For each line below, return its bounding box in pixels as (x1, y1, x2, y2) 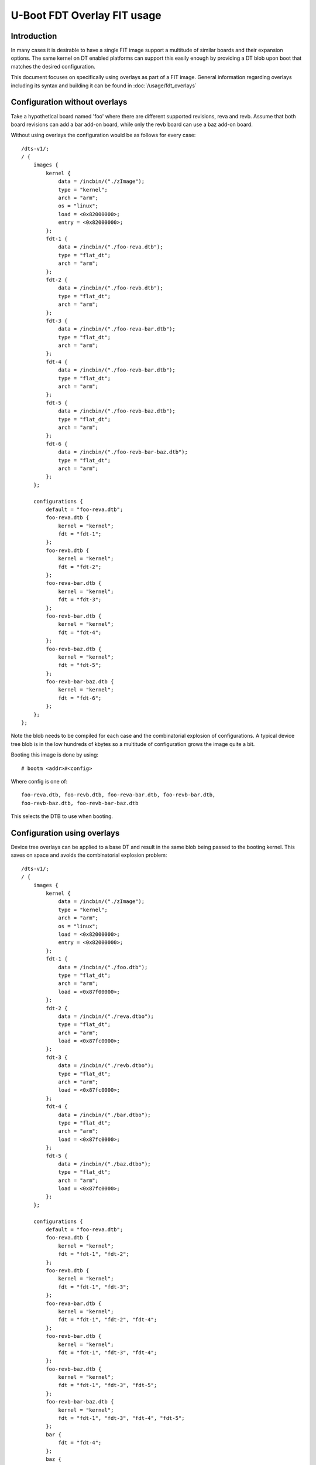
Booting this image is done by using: (11, 751, 99, 758)
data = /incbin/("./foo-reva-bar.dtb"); (58, 326, 176, 332)
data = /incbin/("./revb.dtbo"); (58, 1062, 154, 1069)
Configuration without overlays (11, 97, 128, 107)
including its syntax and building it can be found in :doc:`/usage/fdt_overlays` (11, 82, 197, 89)
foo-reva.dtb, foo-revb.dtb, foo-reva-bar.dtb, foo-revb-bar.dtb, (21, 792, 216, 798)
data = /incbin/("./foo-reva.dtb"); (58, 244, 163, 250)
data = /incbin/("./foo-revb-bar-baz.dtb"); (58, 449, 188, 455)
